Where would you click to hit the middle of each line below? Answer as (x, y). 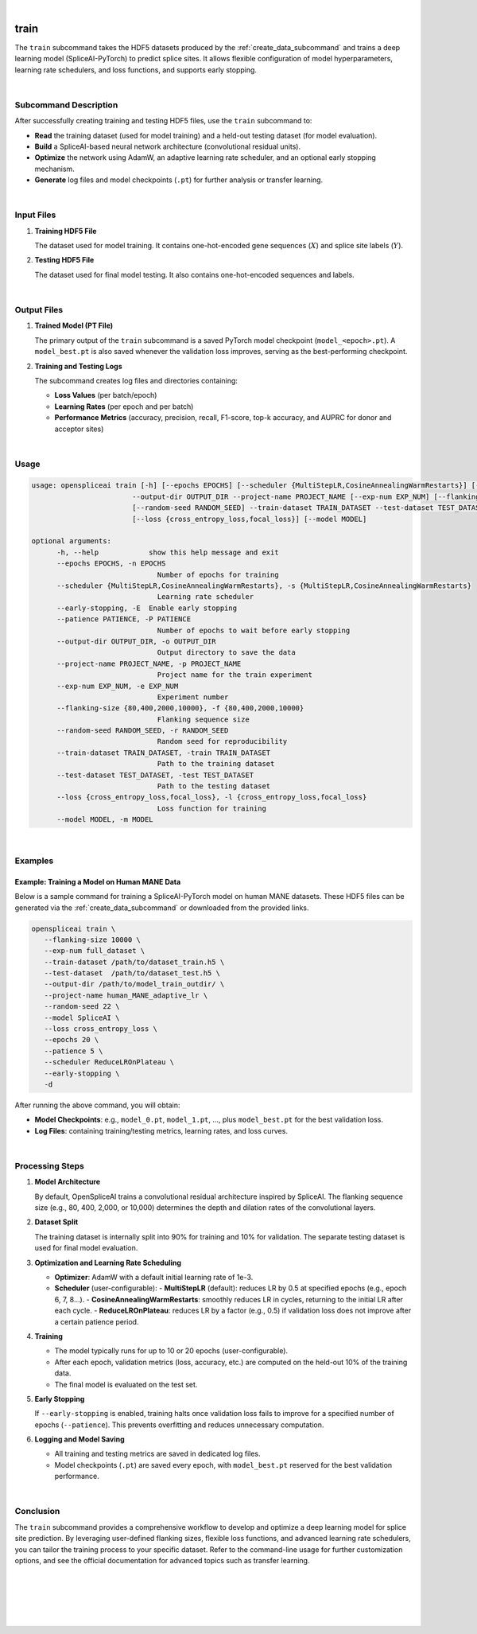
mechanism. (54, 169)
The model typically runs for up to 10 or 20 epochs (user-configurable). (171, 1351)
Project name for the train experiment (235, 675)
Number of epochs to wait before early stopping (254, 630)
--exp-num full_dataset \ (95, 951)
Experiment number (193, 697)
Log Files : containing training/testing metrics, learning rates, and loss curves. (161, 1130)
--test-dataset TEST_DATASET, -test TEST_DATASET (155, 775)
